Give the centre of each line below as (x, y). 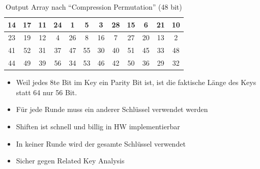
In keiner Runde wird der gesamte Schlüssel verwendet (101, 143)
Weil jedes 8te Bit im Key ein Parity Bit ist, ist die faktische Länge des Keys (136, 82)
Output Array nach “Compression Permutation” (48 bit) (94, 7)
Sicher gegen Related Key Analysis (70, 161)
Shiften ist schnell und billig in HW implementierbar (98, 126)
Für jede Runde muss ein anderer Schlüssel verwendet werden (112, 109)
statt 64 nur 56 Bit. (47, 92)
